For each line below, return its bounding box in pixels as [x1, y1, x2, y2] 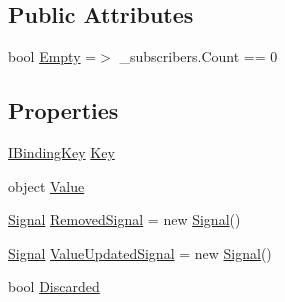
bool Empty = [8, 46, 97, 67]
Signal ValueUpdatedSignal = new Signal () [8, 242, 272, 263]
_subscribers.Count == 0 [119, 46, 278, 67]
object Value [8, 175, 85, 196]
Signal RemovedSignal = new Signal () [8, 209, 241, 230]
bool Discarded [8, 276, 100, 297]
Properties [8, 95, 119, 126]
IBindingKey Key [8, 142, 115, 162]
